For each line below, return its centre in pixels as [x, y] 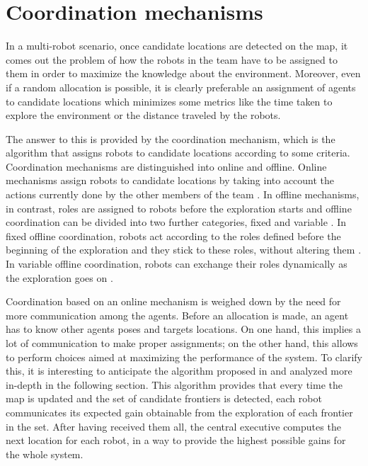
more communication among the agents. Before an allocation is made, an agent [177, 315]
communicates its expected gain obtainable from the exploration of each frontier [179, 412]
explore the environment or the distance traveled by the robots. [143, 115]
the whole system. [45, 454]
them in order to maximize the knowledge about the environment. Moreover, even [183, 73]
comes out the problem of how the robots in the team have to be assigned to [172, 59]
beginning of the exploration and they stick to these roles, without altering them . [184, 250]
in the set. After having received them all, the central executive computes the [173, 426]
